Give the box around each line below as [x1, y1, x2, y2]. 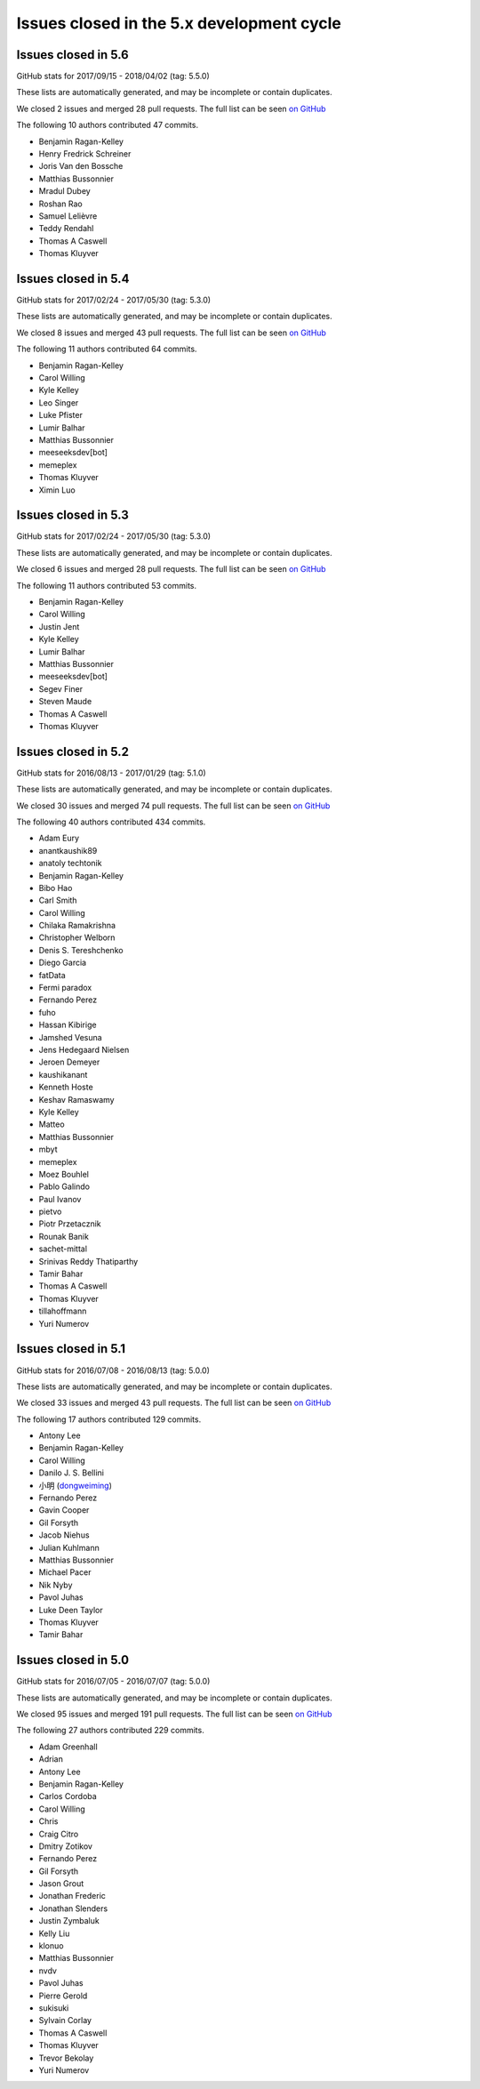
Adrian [38, 1754, 64, 1764]
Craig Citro [38, 1828, 79, 1839]
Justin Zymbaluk [38, 1916, 100, 1926]
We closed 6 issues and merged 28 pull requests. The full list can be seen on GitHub [16, 564, 326, 574]
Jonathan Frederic [38, 1891, 107, 1901]
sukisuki [38, 2002, 69, 2013]
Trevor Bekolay [38, 2053, 94, 2063]
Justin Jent [38, 621, 80, 631]
